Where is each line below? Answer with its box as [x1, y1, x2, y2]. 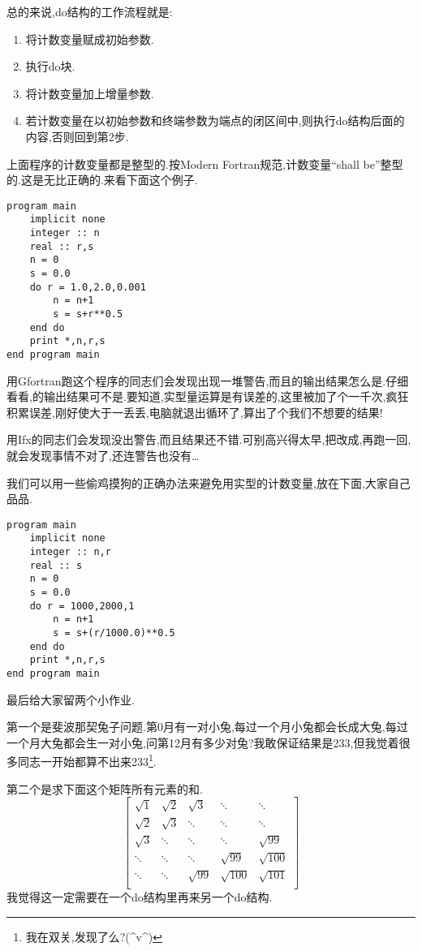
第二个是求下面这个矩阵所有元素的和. [6, 780, 203, 797]
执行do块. [25, 58, 75, 75]
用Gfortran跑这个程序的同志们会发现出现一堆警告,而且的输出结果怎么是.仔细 [6, 372, 409, 389]
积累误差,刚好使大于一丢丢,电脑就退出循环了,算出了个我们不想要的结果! [6, 403, 383, 420]
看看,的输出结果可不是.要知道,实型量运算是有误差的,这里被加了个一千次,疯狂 [6, 388, 409, 405]
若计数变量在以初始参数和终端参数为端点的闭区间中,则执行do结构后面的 [25, 112, 405, 129]
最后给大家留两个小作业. [6, 691, 135, 708]
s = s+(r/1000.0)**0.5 [53, 627, 175, 639]
